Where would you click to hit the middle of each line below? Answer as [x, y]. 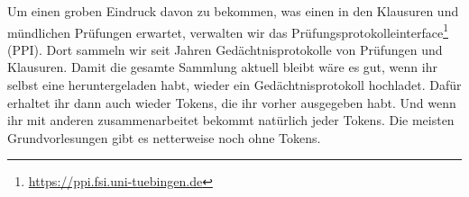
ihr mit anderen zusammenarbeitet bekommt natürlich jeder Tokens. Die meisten [231, 120]
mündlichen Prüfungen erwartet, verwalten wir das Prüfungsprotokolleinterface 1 [228, 31]
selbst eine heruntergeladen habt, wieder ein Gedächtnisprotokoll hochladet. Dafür [234, 85]
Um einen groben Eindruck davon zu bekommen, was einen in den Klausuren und [233, 11]
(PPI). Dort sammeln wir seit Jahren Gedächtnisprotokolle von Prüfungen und [225, 49]
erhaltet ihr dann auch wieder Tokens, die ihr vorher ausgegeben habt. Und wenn [232, 102]
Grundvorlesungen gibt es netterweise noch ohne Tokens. [164, 137]
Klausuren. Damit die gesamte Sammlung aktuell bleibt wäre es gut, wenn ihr [222, 67]
